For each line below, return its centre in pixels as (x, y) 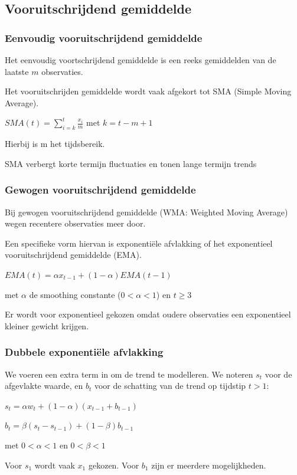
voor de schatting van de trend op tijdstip (170, 386)
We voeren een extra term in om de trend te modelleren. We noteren (129, 374)
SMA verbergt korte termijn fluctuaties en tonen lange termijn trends (131, 163)
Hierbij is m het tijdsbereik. (55, 144)
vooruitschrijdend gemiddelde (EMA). (73, 255)
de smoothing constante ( (75, 294)
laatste (17, 71)
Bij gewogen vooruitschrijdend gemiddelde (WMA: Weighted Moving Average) (146, 212)
